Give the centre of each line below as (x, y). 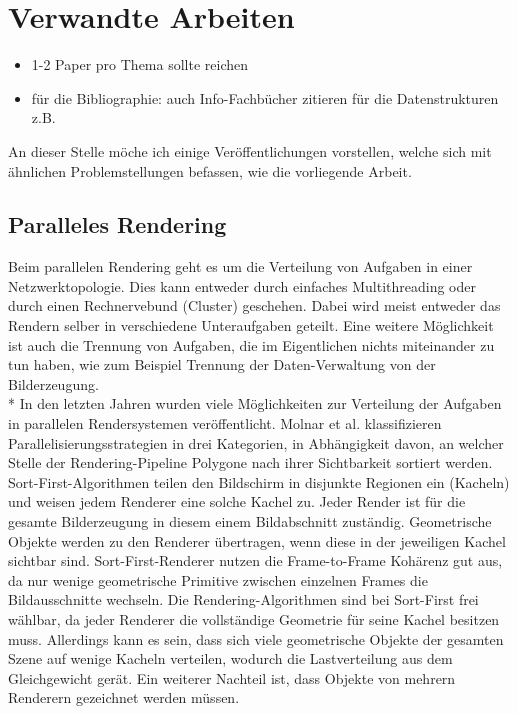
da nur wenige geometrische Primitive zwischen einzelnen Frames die (218, 579)
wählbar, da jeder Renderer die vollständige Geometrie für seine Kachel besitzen (254, 618)
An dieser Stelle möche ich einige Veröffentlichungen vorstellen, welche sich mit (250, 150)
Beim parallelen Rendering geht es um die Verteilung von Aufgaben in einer (240, 266)
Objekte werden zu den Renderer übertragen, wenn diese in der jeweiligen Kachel (257, 540)
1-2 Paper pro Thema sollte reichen (139, 64)
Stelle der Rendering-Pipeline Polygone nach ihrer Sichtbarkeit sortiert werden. (250, 462)
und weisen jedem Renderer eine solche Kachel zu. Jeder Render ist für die (237, 501)
